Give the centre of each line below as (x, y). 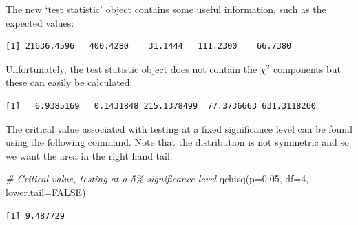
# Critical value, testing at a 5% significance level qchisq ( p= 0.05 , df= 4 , (157, 179)
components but (307, 68)
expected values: (40, 22)
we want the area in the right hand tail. (89, 155)
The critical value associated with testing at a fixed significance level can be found (179, 128)
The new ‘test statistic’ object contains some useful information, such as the (166, 9)
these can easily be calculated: (69, 82)
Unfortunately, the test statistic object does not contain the (131, 68)
